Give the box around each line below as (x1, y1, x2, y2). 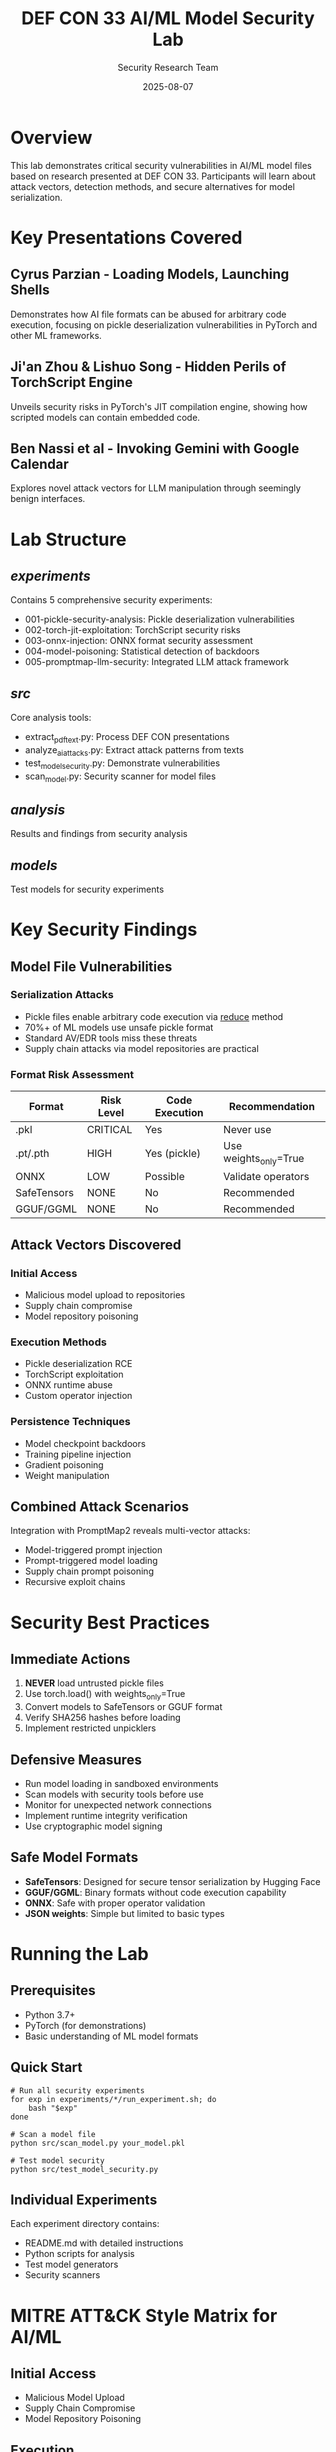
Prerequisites (10, 1982, 96, 1999)
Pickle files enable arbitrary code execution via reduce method (24, 1010, 284, 1022)
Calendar (10, 455, 69, 472)
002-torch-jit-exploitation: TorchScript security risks (24, 624, 241, 636)
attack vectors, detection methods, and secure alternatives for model (10, 180, 295, 192)
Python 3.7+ (24, 2008, 76, 2021)
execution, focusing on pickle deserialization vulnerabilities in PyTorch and (10, 318, 318, 331)
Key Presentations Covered (10, 226, 243, 249)
